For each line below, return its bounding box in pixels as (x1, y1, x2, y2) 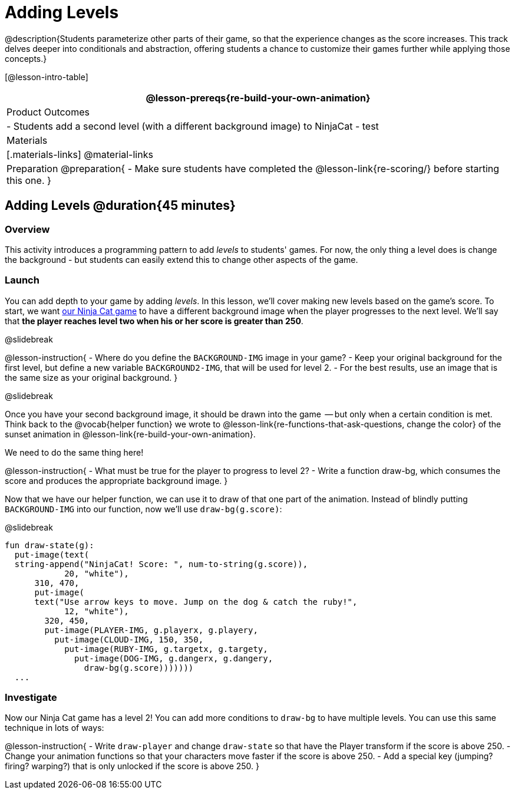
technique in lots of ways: (5, 723, 104, 733)
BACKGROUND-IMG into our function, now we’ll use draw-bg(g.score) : (5, 503, 282, 514)
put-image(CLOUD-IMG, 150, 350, (54, 634, 204, 644)
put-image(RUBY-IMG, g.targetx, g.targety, (64, 644, 268, 654)
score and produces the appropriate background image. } (5, 475, 228, 486)
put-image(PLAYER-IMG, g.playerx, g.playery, (44, 625, 258, 635)
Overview (5, 223, 50, 235)
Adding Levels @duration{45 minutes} (5, 198, 236, 213)
